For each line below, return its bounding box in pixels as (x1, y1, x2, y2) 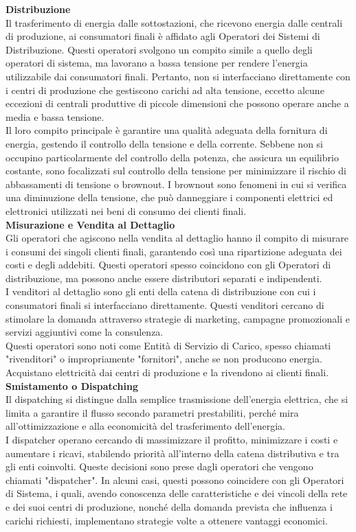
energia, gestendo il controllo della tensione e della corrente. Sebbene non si (5, 136, 323, 150)
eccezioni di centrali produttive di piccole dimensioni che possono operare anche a (5, 96, 349, 111)
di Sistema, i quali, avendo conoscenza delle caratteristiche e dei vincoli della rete (5, 486, 348, 500)
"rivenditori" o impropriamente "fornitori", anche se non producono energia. (5, 351, 322, 366)
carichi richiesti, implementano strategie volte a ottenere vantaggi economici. (5, 513, 328, 527)
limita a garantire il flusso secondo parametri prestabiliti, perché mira (5, 405, 299, 419)
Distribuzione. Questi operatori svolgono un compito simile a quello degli (5, 42, 313, 56)
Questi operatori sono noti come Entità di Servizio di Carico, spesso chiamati (5, 338, 331, 352)
